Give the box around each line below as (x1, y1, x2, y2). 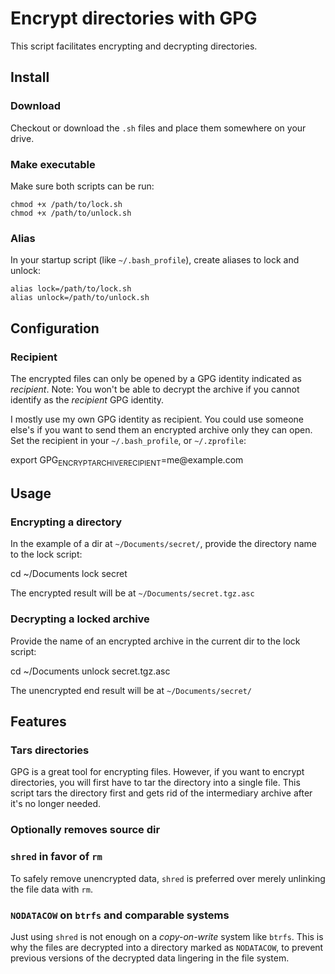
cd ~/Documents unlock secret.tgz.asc (10, 665, 171, 677)
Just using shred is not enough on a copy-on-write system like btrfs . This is (10, 930, 324, 942)
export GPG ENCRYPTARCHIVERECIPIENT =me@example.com (10, 453, 244, 468)
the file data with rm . (10, 883, 93, 895)
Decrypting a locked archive (10, 612, 150, 626)
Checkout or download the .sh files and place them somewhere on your (10, 122, 307, 134)
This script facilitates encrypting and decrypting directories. (10, 40, 258, 52)
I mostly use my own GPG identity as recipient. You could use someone (10, 413, 304, 425)
